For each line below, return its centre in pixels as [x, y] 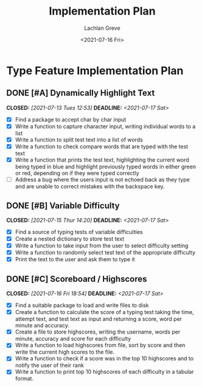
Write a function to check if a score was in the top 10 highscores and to [104, 358]
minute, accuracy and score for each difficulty [73, 339]
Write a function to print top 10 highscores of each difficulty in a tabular [104, 372]
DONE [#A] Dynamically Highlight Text [81, 93]
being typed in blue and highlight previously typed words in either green [106, 167]
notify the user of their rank [49, 365]
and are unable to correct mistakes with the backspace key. [90, 187]
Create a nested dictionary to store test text [70, 239]
